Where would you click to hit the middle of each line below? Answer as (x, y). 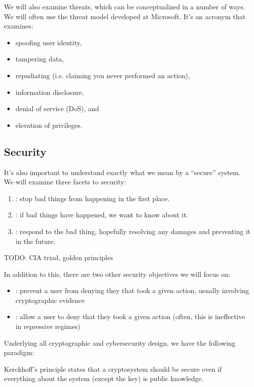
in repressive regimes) (48, 326)
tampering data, (40, 59)
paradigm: (19, 352)
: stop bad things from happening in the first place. (92, 198)
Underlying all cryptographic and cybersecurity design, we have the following (120, 342)
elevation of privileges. (49, 125)
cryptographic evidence (50, 300)
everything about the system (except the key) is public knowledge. (104, 378)
